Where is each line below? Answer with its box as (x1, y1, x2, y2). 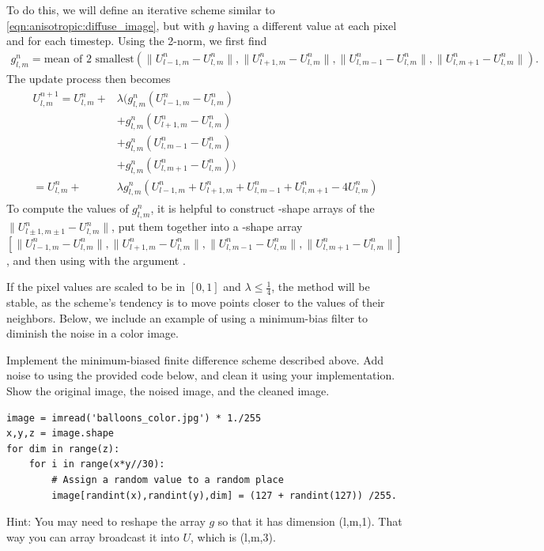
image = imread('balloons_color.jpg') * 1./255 (6, 412, 262, 424)
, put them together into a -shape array (111, 218, 303, 235)
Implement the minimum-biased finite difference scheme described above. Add (6, 351, 384, 368)
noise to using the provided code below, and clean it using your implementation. (6, 367, 395, 383)
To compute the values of (6, 200, 129, 217)
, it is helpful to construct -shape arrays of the (150, 200, 375, 217)
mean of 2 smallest (43, 53, 134, 65)
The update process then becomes (6, 70, 171, 86)
